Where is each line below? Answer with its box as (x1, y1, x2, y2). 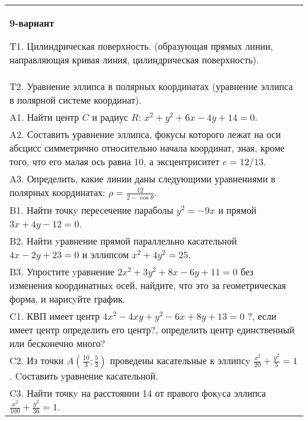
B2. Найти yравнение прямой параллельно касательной (9, 233, 237, 248)
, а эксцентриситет (143, 155, 220, 168)
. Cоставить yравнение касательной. (9, 368, 158, 383)
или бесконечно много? (9, 336, 105, 350)
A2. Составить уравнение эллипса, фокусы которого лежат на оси (9, 127, 281, 141)
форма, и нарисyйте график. (9, 291, 126, 306)
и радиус (92, 110, 129, 124)
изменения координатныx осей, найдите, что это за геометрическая (9, 278, 286, 292)
